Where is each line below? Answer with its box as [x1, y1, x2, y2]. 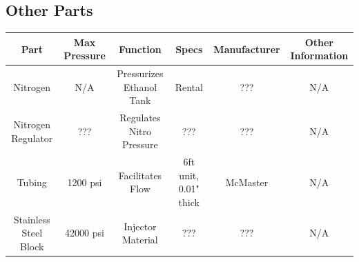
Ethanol [123, 79, 157, 94]
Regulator [11, 130, 53, 145]
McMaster [225, 174, 269, 189]
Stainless [13, 212, 50, 226]
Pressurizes [117, 66, 164, 81]
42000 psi [65, 225, 104, 240]
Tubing [17, 174, 47, 189]
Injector [124, 219, 157, 233]
